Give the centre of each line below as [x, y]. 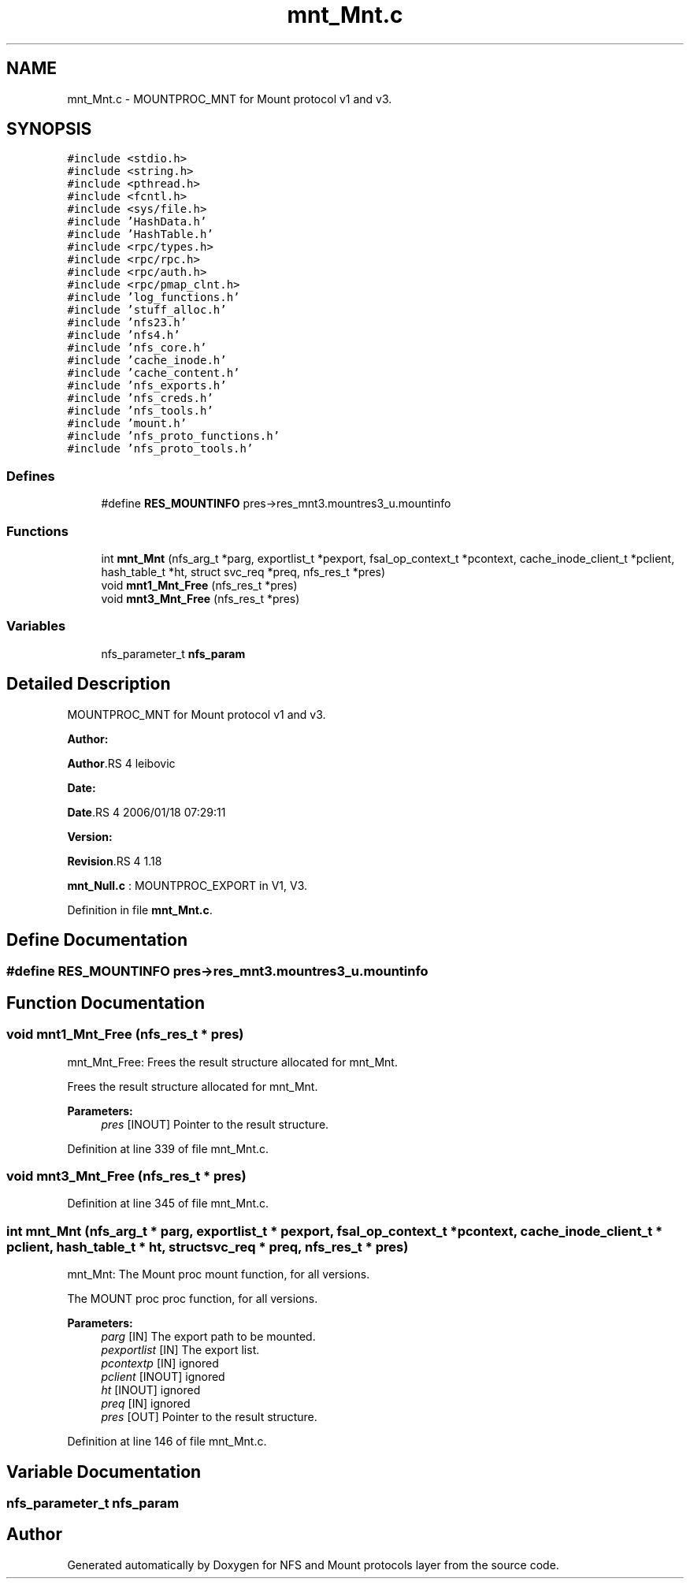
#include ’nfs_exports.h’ [147, 386]
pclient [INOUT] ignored [163, 1377]
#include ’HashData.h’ [137, 222]
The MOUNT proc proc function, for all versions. [193, 1299]
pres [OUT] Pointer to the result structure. [209, 1417]
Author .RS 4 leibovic [121, 763]
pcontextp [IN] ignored [160, 1364]
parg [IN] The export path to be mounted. [208, 1337]
